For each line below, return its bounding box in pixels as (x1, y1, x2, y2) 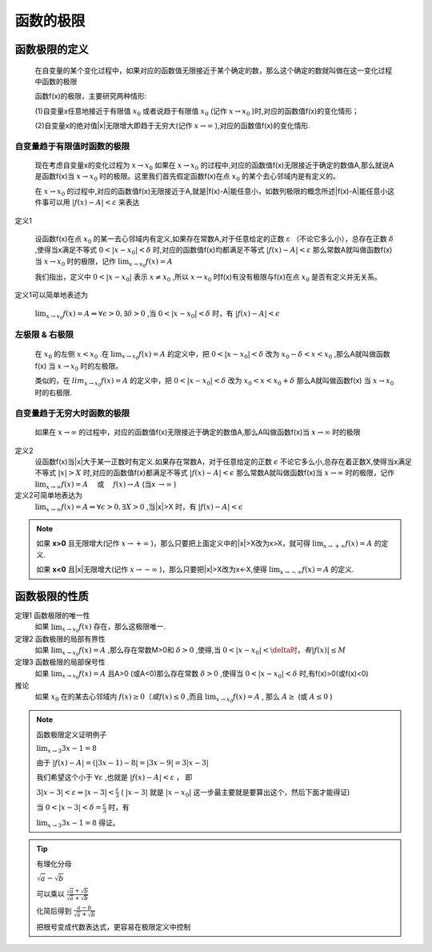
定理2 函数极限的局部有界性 (14, 634, 106, 643)
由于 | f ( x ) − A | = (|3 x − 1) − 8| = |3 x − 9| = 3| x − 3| (36, 757, 210, 767)
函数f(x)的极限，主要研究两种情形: (34, 91, 147, 101)
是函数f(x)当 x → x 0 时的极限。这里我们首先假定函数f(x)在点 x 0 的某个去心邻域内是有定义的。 (34, 171, 340, 184)
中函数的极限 (34, 76, 78, 86)
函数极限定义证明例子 (36, 729, 107, 739)
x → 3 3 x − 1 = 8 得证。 (47, 818, 120, 829)
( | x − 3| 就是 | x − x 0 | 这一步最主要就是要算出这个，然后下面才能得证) (121, 787, 350, 799)
